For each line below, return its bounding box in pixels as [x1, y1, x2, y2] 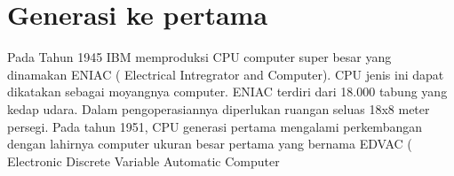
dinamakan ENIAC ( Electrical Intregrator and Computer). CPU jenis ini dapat [7, 65, 444, 83]
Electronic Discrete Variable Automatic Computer [7, 151, 280, 170]
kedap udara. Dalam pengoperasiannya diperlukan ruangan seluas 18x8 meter [7, 99, 430, 118]
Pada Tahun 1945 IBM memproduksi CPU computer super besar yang [7, 48, 392, 66]
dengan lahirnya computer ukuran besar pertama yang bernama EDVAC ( [7, 134, 412, 153]
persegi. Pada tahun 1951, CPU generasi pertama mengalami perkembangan [7, 117, 422, 135]
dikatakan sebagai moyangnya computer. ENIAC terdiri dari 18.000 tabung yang [7, 82, 448, 101]
